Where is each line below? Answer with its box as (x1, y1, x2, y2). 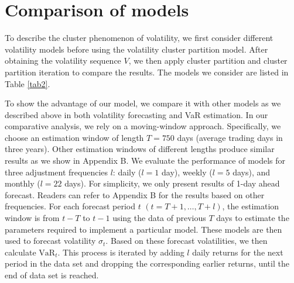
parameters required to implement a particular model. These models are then (5, 223, 282, 235)
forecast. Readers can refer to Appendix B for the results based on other (5, 188, 265, 201)
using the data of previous (112, 212, 206, 224)
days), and (233, 165, 271, 178)
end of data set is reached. (5, 269, 99, 281)
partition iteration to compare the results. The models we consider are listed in (5, 65, 289, 78)
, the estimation (222, 200, 279, 212)
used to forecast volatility (5, 234, 96, 247)
